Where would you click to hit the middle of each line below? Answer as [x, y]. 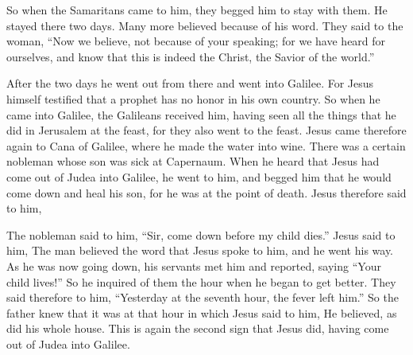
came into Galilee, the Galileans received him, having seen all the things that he [201, 114]
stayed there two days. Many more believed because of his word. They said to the [205, 25]
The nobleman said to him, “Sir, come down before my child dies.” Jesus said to [201, 234]
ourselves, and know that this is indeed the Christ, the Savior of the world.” [191, 56]
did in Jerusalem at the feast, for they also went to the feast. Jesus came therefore [206, 130]
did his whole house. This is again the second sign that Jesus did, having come [198, 328]
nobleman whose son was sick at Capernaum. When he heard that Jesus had [193, 161]
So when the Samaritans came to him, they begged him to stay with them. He [197, 10]
